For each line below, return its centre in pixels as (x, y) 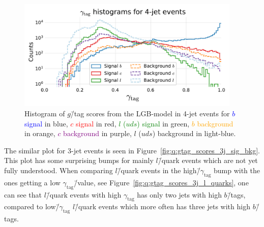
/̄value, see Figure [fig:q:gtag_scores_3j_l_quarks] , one (161, 182)
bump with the (237, 170)
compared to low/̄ (32, 206)
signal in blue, (46, 123)
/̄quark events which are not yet (208, 160)
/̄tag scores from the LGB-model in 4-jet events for (150, 113)
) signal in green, (163, 123)
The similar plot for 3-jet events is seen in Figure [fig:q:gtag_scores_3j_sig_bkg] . (132, 150)
